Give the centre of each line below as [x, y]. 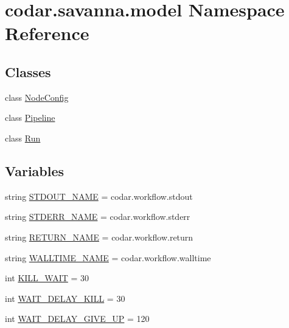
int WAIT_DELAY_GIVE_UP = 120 [77, 319]
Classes [28, 71]
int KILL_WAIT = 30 [47, 278]
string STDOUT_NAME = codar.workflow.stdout [99, 196]
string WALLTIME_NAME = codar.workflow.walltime [108, 257]
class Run [23, 138]
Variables [35, 170]
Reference [47, 33]
